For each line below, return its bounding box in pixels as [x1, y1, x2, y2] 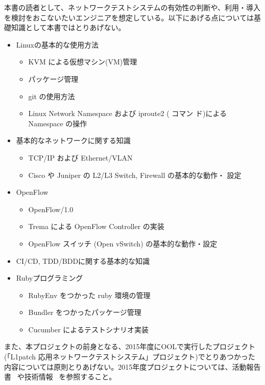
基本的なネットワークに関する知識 [16, 135, 131, 146]
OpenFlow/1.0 [28, 203, 74, 214]
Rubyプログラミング [16, 273, 83, 283]
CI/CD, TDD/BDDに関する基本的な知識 [16, 255, 150, 266]
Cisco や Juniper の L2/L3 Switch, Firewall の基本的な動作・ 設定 [28, 169, 242, 180]
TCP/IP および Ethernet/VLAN [28, 152, 133, 163]
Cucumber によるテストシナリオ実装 [28, 324, 149, 334]
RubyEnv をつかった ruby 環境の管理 [28, 289, 151, 300]
